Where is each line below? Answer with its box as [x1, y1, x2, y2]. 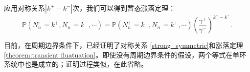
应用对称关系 [4, 3, 45, 13]
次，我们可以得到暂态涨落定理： [72, 3, 176, 13]
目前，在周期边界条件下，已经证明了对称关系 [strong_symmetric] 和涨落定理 [4, 40, 243, 50]
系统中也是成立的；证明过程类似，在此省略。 [4, 59, 148, 69]
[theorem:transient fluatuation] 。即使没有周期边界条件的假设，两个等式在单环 [4, 49, 247, 59]
